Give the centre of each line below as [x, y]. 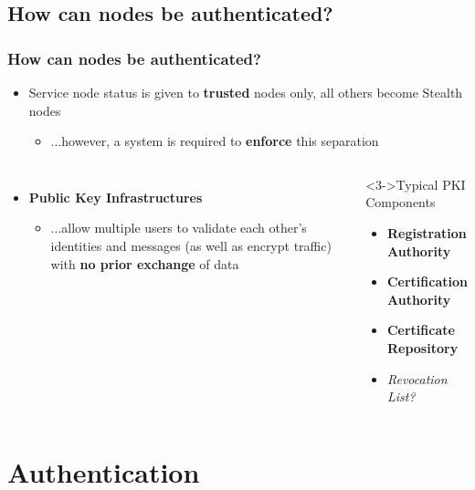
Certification [427, 281]
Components [401, 202]
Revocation [417, 378]
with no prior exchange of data [145, 263]
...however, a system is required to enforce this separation [215, 141]
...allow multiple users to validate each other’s [179, 228]
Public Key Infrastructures [116, 197]
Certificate [421, 330]
